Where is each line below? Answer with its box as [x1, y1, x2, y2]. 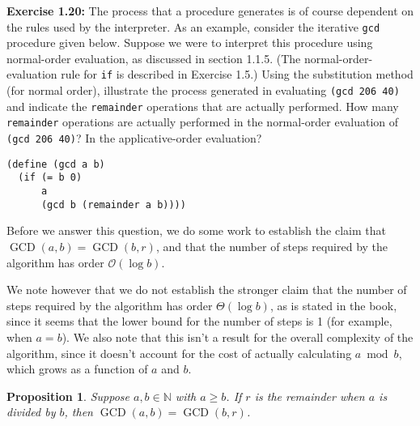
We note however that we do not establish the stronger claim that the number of [6, 281, 407, 298]
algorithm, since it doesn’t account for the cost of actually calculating [6, 344, 352, 361]
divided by [6, 403, 56, 420]
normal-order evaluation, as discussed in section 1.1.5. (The [6, 49, 301, 66]
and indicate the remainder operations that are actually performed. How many [6, 97, 399, 114]
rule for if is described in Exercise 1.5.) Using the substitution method [61, 66, 414, 83]
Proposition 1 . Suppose [6, 387, 129, 404]
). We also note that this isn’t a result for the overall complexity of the [62, 328, 414, 345]
